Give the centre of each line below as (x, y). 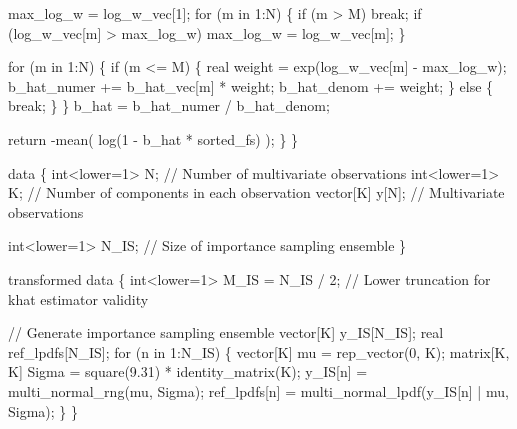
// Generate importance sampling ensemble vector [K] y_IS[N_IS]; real (226, 332)
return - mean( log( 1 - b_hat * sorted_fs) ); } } (153, 138)
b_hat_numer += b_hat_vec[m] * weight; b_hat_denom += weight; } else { (251, 85)
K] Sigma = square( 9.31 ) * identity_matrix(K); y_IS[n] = (188, 371)
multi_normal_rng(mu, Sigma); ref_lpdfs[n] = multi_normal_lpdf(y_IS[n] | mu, (258, 390)
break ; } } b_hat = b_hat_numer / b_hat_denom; (169, 105)
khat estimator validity (78, 298)
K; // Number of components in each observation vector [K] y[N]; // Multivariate (256, 192)
